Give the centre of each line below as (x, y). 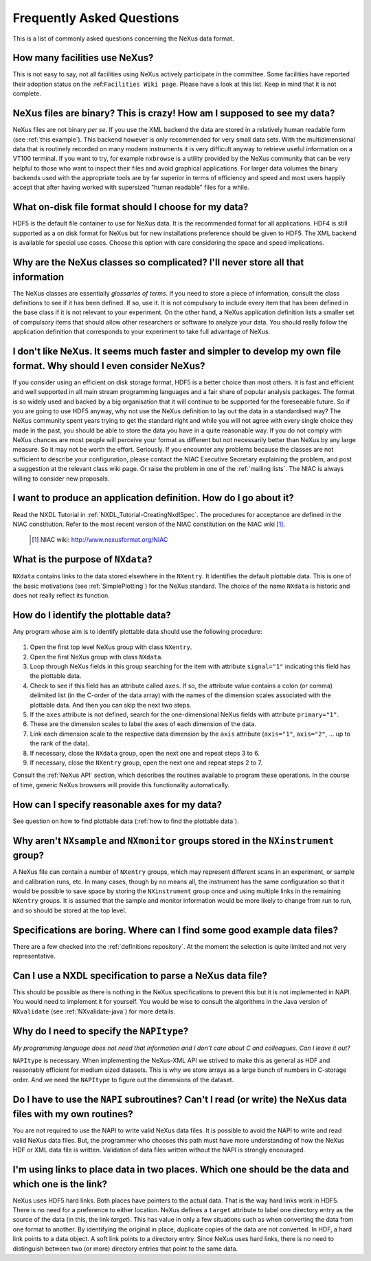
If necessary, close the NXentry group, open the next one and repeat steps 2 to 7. (146, 763)
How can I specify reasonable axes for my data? (117, 804)
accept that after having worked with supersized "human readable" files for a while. (131, 187)
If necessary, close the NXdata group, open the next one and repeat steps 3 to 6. (145, 753)
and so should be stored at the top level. (70, 910)
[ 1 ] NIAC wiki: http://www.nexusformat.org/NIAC (100, 540)
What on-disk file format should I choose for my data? (131, 207)
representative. (34, 956)
